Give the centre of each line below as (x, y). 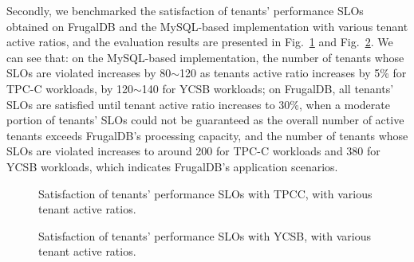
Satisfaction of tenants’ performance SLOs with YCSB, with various (205, 235)
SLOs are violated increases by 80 (89, 73)
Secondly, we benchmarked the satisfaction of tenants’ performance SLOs (185, 10)
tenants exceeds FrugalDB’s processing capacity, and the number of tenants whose (207, 135)
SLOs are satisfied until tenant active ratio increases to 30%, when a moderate (198, 104)
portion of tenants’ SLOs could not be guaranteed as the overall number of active (205, 120)
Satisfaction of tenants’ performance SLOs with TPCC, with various (205, 193)
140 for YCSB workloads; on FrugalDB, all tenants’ (268, 88)
